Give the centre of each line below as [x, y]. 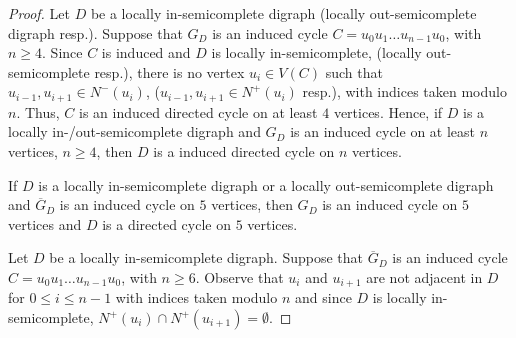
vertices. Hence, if [388, 111]
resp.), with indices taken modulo [404, 91]
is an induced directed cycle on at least [198, 111]
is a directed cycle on [166, 223]
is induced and [146, 52]
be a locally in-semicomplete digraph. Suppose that [206, 257]
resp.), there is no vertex [169, 71]
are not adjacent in [424, 276]
